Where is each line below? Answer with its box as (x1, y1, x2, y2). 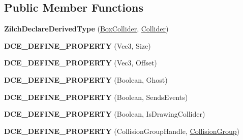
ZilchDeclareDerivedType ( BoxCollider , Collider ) (4, 23, 169, 34)
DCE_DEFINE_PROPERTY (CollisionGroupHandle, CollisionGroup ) (4, 125, 240, 136)
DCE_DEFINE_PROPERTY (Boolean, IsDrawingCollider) (4, 109, 205, 119)
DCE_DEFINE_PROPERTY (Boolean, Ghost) (4, 74, 168, 85)
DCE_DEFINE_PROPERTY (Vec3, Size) (4, 40, 151, 51)
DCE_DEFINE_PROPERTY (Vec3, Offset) (4, 57, 157, 68)
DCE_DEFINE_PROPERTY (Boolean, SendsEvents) (4, 91, 188, 102)
